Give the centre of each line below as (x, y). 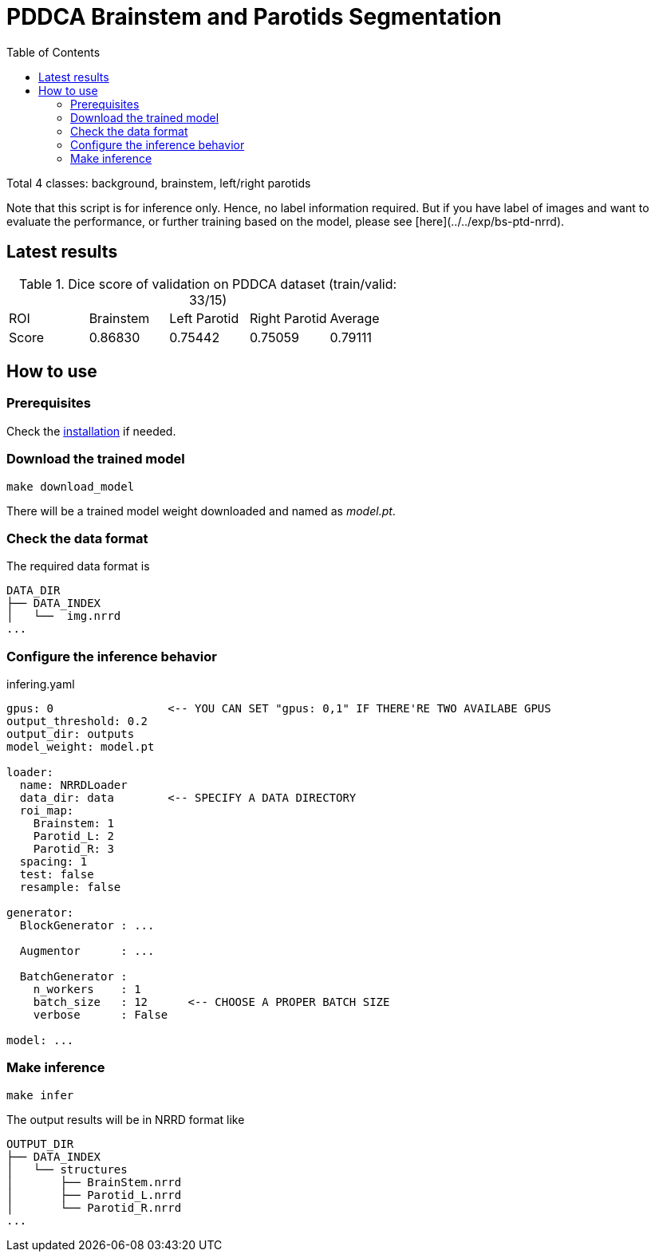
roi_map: (47, 811)
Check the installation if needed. (91, 431)
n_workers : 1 (87, 990)
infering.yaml (41, 684)
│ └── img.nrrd (64, 616)
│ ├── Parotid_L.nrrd (94, 1195)
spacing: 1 (53, 862)
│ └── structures (67, 1169)
